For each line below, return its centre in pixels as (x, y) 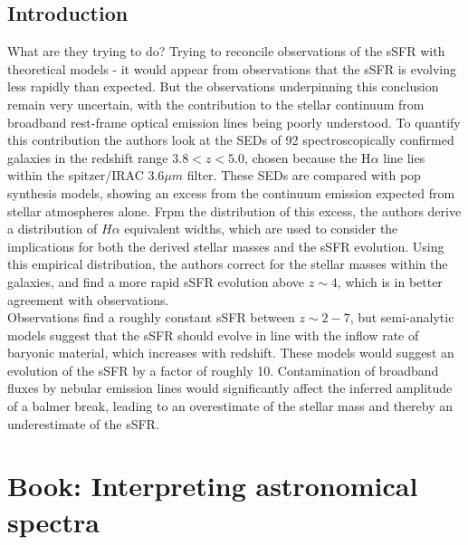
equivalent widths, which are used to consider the (261, 229)
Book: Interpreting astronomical (213, 486)
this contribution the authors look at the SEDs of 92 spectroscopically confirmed (231, 140)
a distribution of (53, 229)
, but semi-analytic (402, 317)
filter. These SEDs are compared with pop (304, 175)
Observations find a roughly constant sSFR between (151, 317)
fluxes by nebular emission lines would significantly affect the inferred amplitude (230, 388)
